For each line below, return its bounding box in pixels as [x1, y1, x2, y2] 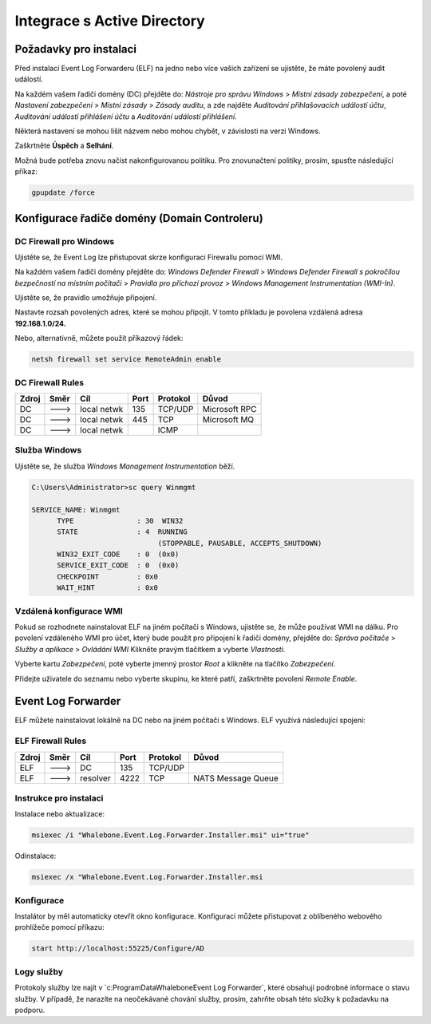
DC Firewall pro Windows [14, 235, 115, 247]
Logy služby [14, 966, 64, 977]
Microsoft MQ [202, 413, 255, 425]
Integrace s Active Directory [14, 12, 205, 30]
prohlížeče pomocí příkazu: [14, 923, 105, 932]
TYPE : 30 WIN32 [57, 516, 184, 525]
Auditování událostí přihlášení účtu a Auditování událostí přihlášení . [14, 112, 237, 121]
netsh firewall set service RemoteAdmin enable [31, 355, 221, 364]
